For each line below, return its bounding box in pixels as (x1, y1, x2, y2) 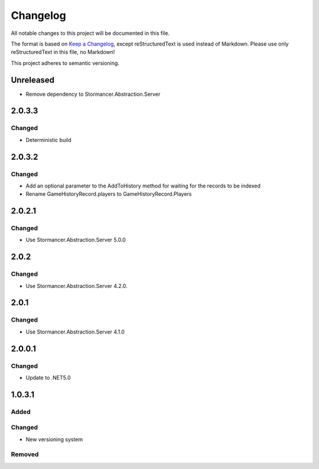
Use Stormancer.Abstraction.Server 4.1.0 (25, 328, 125, 335)
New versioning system (25, 435, 83, 443)
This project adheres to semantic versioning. (11, 59, 119, 66)
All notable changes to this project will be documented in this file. (11, 30, 170, 37)
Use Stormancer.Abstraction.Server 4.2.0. (25, 282, 128, 289)
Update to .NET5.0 (25, 374, 71, 381)
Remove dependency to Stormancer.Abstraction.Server (25, 90, 161, 98)
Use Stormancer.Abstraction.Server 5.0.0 (25, 237, 126, 244)
